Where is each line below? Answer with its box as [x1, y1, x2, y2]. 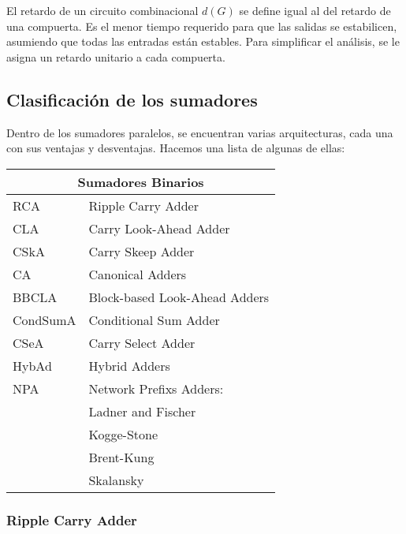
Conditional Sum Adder [88, 310, 220, 329]
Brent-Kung [88, 447, 155, 466]
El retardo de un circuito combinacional [6, 2, 199, 18]
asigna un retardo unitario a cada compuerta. [6, 48, 225, 65]
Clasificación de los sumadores [6, 87, 258, 111]
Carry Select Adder [88, 333, 196, 352]
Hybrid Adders [88, 356, 170, 375]
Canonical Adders [88, 264, 187, 283]
